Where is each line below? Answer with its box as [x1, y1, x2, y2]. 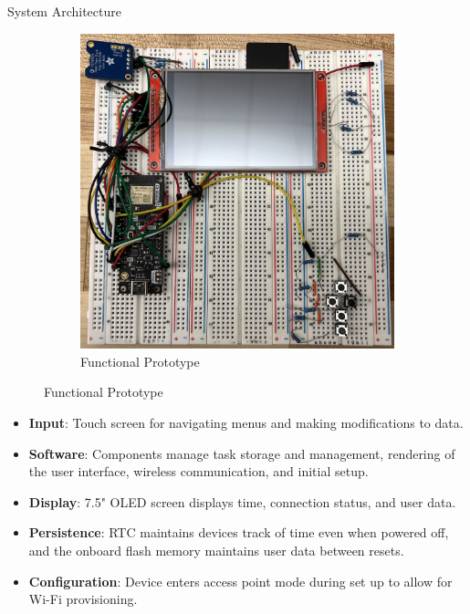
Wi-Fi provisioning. [28, 589, 138, 609]
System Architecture [7, 2, 121, 20]
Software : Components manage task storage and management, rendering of [28, 443, 455, 463]
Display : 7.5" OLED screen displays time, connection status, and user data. [28, 492, 456, 511]
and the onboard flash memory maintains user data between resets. [28, 541, 404, 560]
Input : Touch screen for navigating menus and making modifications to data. [28, 413, 464, 432]
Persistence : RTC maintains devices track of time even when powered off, [28, 523, 449, 542]
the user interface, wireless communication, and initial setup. [28, 462, 369, 481]
